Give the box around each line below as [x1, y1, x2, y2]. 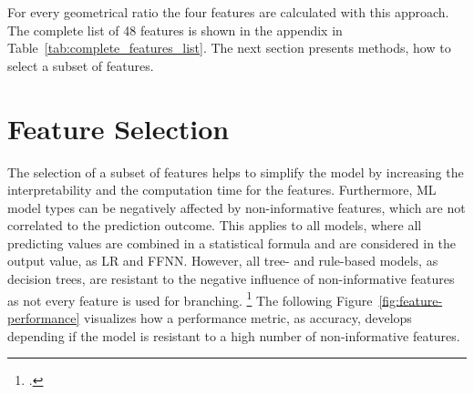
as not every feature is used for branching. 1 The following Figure [7, 288, 373, 309]
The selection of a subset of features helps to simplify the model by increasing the [7, 162, 464, 181]
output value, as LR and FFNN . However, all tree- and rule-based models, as [7, 251, 438, 270]
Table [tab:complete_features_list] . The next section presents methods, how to [7, 38, 451, 57]
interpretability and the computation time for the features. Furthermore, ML [7, 180, 437, 199]
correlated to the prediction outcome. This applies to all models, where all [7, 216, 422, 235]
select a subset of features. [7, 56, 154, 75]
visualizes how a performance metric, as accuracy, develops [84, 308, 412, 327]
